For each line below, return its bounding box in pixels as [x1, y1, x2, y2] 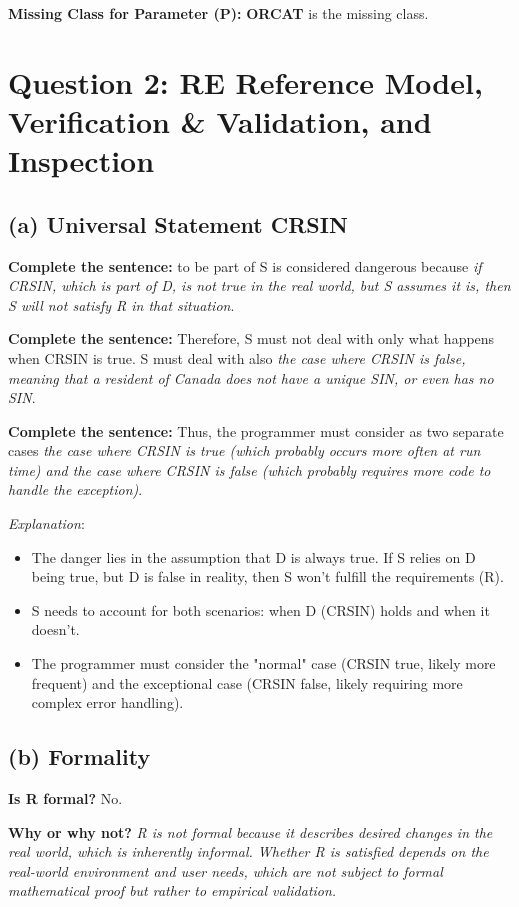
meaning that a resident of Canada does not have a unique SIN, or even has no [8, 367, 494, 388]
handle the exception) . [8, 479, 143, 500]
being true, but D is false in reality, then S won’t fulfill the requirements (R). [31, 566, 504, 587]
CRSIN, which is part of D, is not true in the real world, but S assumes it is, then [8, 275, 511, 296]
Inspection [8, 140, 155, 181]
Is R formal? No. [8, 788, 123, 809]
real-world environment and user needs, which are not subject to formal [8, 860, 443, 881]
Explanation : [8, 513, 85, 534]
